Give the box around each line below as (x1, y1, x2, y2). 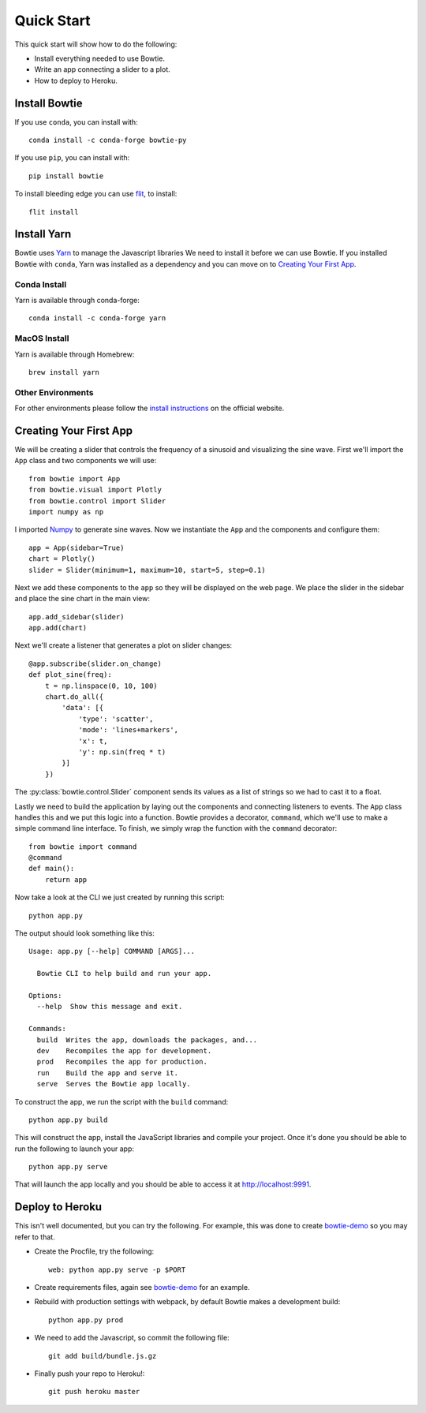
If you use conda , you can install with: (14, 117, 138, 126)
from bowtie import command (28, 842, 137, 851)
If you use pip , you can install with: (14, 153, 130, 163)
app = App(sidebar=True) (28, 543, 125, 552)
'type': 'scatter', (78, 714, 154, 723)
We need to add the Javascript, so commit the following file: (34, 1333, 230, 1343)
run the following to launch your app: (14, 1144, 134, 1153)
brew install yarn (28, 368, 100, 376)
